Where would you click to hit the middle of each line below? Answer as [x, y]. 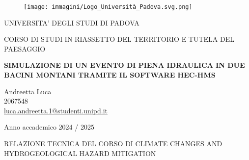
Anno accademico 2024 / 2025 [49, 127]
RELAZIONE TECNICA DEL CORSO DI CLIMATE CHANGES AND [113, 143]
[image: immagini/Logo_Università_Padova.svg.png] [108, 7]
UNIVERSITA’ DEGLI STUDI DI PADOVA [72, 22]
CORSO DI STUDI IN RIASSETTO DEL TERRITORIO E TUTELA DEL [119, 39]
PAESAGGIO [25, 48]
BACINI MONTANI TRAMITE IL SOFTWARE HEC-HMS [110, 75]
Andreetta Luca [28, 91]
